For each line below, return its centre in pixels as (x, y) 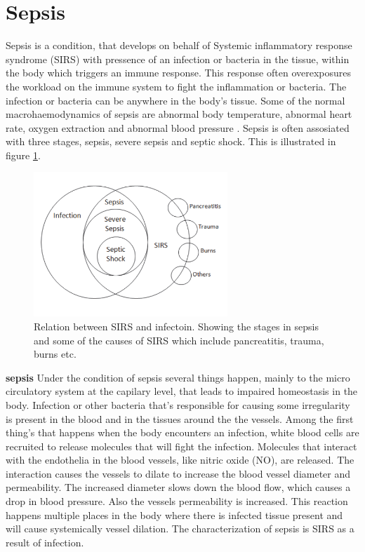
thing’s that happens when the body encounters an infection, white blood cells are (182, 432)
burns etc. (55, 354)
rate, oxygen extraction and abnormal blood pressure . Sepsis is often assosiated (178, 127)
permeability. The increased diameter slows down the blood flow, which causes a (178, 487)
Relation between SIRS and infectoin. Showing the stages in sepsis (176, 326)
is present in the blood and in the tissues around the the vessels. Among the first (180, 418)
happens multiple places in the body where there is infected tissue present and (174, 514)
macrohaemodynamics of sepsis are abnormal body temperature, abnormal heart (179, 114)
